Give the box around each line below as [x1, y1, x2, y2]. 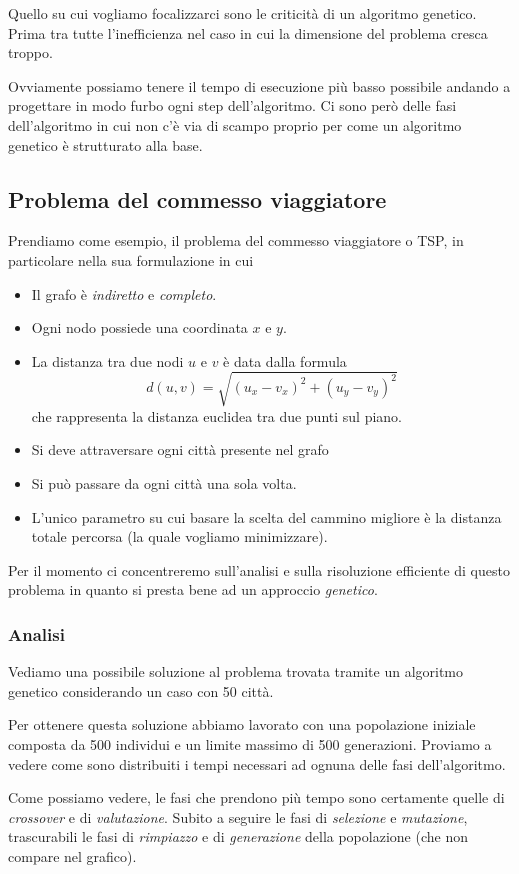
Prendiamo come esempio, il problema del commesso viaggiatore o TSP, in [8, 230, 464, 251]
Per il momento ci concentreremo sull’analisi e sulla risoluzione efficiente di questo [8, 559, 510, 580]
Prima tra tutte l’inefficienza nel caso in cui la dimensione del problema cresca [8, 22, 488, 43]
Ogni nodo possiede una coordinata [31, 317, 248, 338]
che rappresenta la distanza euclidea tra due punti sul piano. [31, 405, 402, 426]
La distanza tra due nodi [31, 350, 184, 371]
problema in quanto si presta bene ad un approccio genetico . [8, 579, 378, 600]
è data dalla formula [223, 350, 347, 371]
